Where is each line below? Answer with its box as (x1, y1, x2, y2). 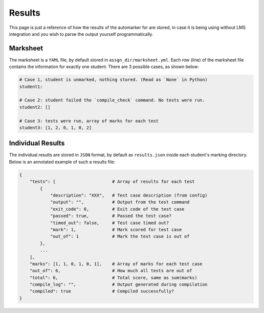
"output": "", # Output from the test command (50, 199, 190, 205)
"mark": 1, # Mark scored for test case (50, 227, 182, 232)
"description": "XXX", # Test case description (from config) (50, 193, 208, 198)
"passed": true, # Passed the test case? (50, 213, 172, 219)
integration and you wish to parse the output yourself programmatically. (9, 31, 154, 37)
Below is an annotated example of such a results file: (9, 159, 115, 165)
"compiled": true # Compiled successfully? (29, 289, 175, 294)
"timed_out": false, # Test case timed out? (50, 220, 169, 225)
